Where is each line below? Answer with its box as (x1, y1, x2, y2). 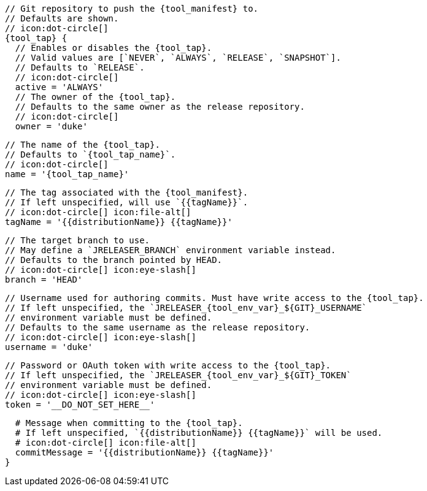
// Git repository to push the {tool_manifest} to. (5, 4, 259, 13)
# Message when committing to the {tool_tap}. (15, 418, 243, 428)
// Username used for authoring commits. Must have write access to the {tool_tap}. (5, 293, 424, 303)
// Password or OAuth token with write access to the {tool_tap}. (5, 360, 331, 370)
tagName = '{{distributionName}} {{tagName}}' (5, 217, 233, 227)
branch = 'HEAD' (5, 275, 83, 284)
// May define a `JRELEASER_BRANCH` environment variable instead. (5, 245, 336, 255)
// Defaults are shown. (5, 13, 119, 23)
